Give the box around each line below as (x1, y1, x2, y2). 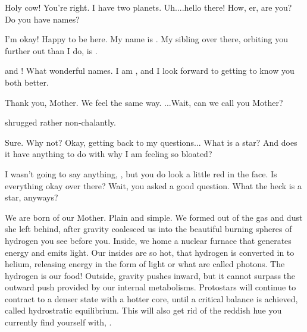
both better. (5, 76, 49, 88)
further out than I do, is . (5, 44, 98, 57)
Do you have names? (5, 12, 80, 25)
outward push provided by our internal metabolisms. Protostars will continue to (5, 281, 296, 293)
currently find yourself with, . (5, 316, 112, 328)
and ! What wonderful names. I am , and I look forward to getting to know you (5, 64, 295, 77)
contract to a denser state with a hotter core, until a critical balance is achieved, (5, 292, 298, 305)
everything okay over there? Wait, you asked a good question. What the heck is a (5, 179, 302, 192)
